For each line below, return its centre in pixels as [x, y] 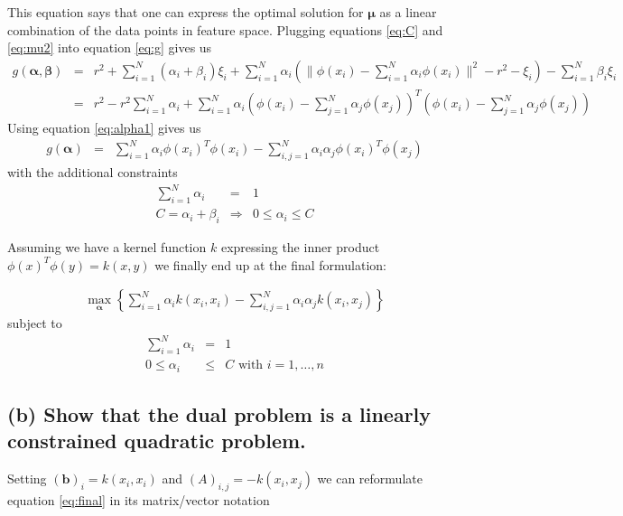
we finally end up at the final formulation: [271, 264]
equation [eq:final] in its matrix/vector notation [139, 500]
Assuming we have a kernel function [107, 247]
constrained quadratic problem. [157, 441]
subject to [35, 323]
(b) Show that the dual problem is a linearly [219, 414]
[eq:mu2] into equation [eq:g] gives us [110, 47]
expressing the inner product [300, 247]
